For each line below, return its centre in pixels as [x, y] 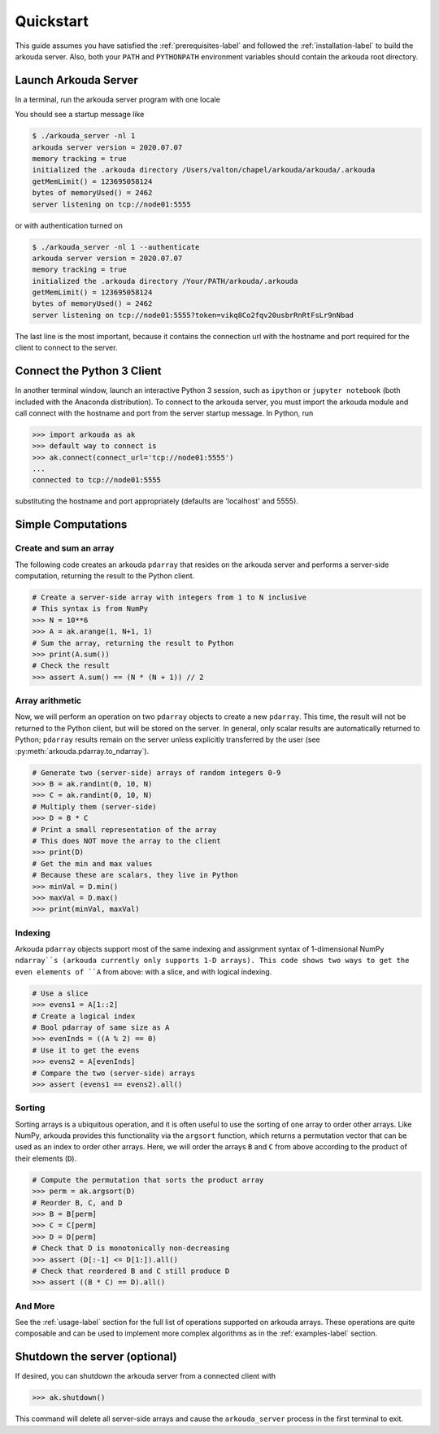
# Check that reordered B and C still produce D [131, 1271]
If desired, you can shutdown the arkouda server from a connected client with [146, 1376]
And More [35, 1305]
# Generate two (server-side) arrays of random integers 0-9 [156, 772]
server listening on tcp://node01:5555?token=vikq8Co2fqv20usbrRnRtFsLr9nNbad [193, 315]
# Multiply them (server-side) [95, 806]
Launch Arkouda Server [76, 80]
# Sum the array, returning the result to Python [133, 643]
